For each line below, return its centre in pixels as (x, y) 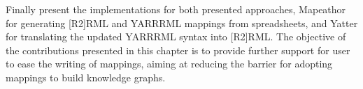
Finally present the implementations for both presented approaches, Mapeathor (176, 9)
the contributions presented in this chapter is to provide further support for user (178, 50)
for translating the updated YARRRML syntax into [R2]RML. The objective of (176, 37)
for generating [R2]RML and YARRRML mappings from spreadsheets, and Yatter (182, 23)
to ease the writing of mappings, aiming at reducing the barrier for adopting (169, 64)
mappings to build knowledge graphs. (86, 77)
